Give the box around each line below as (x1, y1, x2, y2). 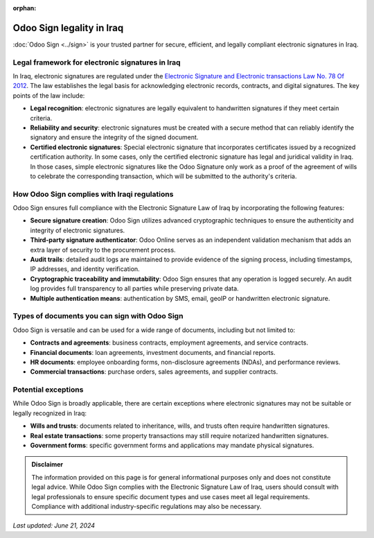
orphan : (12, 4, 37, 12)
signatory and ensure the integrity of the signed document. (30, 133, 199, 141)
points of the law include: (12, 91, 85, 100)
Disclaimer (31, 460, 64, 469)
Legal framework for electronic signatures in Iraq (12, 58, 181, 67)
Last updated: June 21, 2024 (12, 521, 96, 530)
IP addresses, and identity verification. (30, 265, 140, 273)
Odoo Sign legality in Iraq (12, 21, 124, 34)
